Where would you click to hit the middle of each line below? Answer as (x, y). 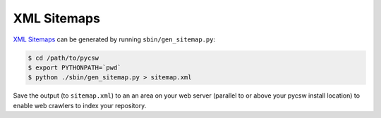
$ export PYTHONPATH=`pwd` (74, 67)
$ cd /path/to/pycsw (63, 58)
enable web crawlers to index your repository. (80, 105)
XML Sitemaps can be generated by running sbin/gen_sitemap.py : (114, 39)
